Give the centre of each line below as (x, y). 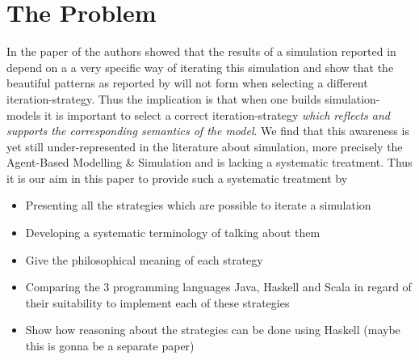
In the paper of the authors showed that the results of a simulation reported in (201, 51)
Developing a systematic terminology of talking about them (173, 233)
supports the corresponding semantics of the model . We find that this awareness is (208, 131)
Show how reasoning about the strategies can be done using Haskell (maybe (213, 330)
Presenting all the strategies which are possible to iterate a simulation (198, 205)
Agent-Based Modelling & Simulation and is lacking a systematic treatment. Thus (209, 162)
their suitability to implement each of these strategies (157, 302)
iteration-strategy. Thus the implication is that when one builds (164, 98)
